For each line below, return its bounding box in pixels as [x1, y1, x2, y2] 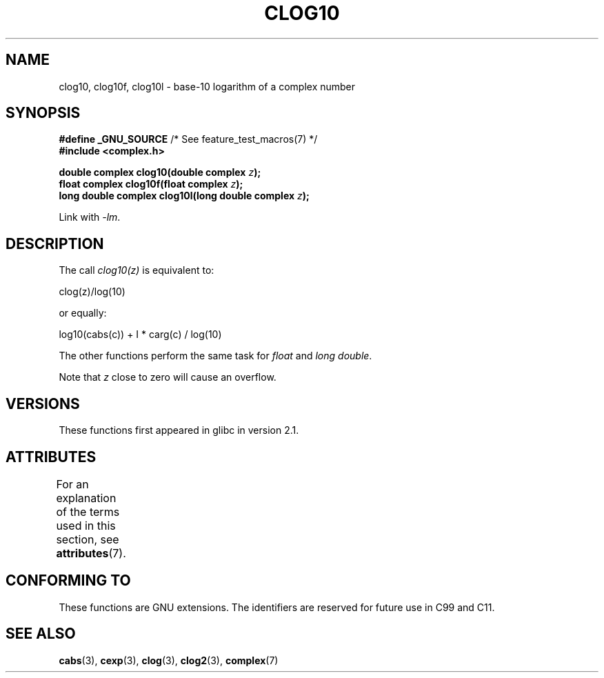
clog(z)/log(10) [59, 286, 125, 298]
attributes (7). [56, 546, 126, 560]
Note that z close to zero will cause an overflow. [59, 371, 276, 383]
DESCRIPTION [6, 235, 104, 252]
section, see [56, 532, 119, 546]
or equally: [59, 307, 107, 319]
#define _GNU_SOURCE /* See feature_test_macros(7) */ [59, 133, 318, 146]
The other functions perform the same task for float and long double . [59, 350, 372, 362]
